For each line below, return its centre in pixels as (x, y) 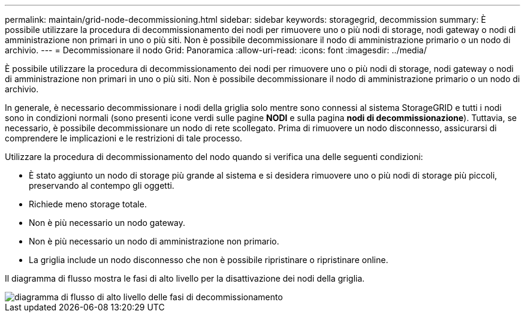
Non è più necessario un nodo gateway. (107, 223)
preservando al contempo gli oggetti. (102, 185)
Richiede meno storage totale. (88, 204)
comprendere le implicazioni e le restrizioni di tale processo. (124, 138)
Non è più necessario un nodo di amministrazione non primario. (154, 241)
